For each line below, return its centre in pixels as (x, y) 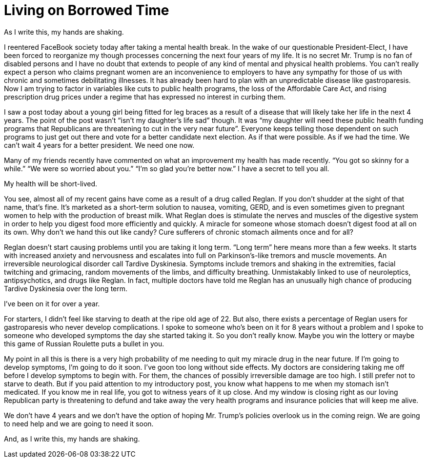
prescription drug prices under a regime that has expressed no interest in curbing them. (145, 97)
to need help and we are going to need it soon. (79, 423)
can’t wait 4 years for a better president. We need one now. (99, 145)
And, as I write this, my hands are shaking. (72, 439)
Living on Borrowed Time (87, 10)
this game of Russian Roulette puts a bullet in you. (84, 343)
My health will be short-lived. (51, 183)
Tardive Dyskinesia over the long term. (66, 288)
